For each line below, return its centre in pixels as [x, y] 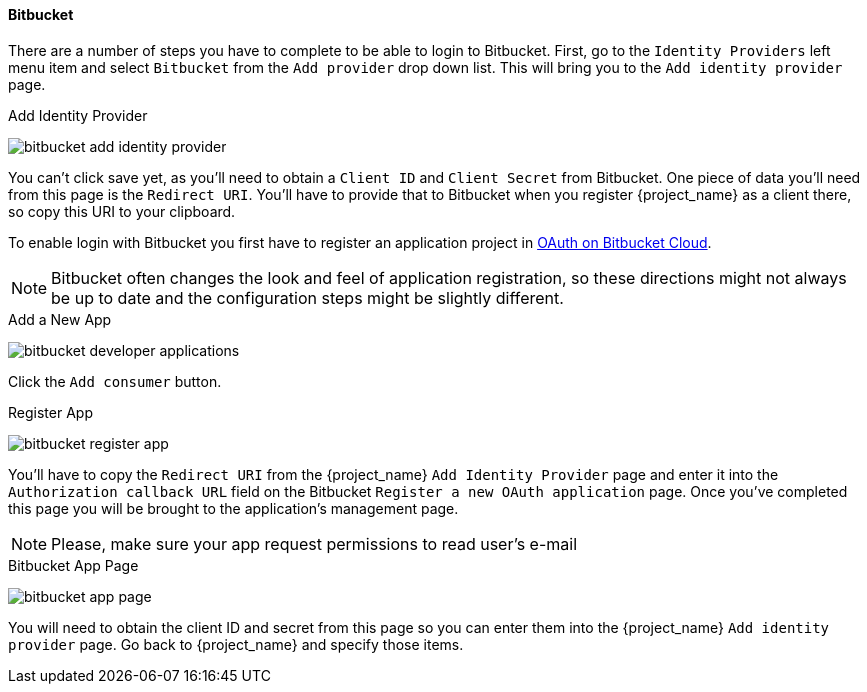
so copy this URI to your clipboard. [122, 211]
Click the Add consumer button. [115, 381]
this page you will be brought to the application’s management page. [233, 508]
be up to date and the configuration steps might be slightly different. [307, 297]
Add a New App [60, 319]
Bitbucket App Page [73, 565]
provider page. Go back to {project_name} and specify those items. [236, 644]
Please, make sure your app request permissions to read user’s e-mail [314, 543]
